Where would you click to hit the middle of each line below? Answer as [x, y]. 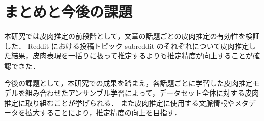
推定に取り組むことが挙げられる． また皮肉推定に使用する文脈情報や [119, 102]
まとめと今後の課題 [68, 11]
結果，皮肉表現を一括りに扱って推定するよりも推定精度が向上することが [132, 56]
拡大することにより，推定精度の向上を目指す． [103, 113]
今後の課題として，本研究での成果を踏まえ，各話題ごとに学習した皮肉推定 [128, 83]
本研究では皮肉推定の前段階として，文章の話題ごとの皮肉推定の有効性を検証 [132, 36]
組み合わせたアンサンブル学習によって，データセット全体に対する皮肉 [142, 93]
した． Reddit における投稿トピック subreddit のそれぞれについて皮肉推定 [127, 46]
